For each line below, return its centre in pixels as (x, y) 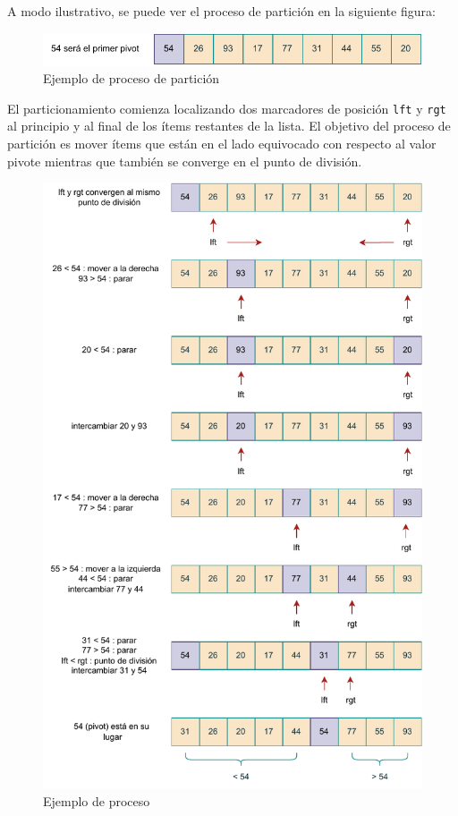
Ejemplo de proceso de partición (131, 78)
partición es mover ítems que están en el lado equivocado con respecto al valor (222, 143)
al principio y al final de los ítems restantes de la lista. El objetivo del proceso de (229, 126)
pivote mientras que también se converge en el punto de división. (185, 161)
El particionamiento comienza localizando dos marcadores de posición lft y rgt (227, 108)
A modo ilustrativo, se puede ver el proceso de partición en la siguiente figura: (221, 11)
